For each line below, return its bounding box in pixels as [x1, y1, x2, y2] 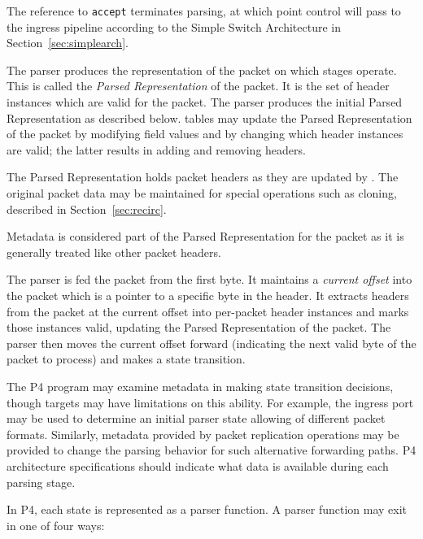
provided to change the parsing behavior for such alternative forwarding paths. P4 [7, 441, 416, 459]
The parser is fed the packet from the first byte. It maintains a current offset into [7, 271, 412, 288]
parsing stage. [7, 473, 76, 490]
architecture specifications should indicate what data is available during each [7, 457, 389, 474]
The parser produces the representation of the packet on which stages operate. [7, 61, 397, 78]
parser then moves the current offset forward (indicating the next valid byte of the [7, 334, 416, 351]
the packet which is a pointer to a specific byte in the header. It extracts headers [7, 286, 409, 303]
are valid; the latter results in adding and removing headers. [7, 141, 306, 158]
